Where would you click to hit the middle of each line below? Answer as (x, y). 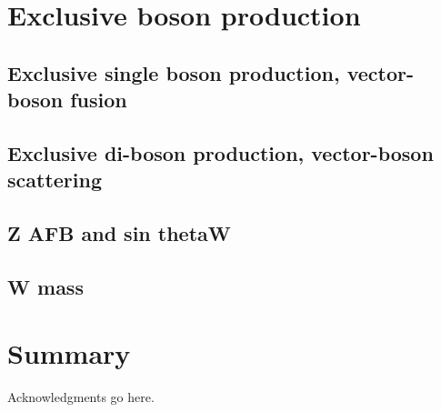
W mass (45, 286)
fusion (99, 100)
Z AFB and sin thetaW (119, 233)
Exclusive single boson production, (174, 72)
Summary (69, 353)
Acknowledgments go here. (81, 397)
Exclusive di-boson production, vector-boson (220, 152)
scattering (55, 180)
